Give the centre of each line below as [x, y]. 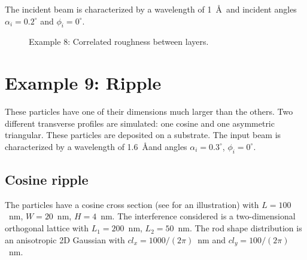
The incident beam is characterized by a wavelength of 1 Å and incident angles [151, 9]
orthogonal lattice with [47, 228]
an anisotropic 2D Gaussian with [65, 239]
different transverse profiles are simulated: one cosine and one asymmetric [140, 123]
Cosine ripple [47, 180]
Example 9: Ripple [83, 83]
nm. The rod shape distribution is [240, 228]
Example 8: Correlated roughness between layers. [119, 42]
